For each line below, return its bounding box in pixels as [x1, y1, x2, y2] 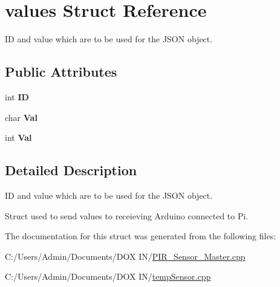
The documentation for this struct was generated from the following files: [5, 230, 276, 242]
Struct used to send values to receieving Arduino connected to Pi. [5, 209, 249, 222]
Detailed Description [5, 161, 137, 179]
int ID [5, 90, 29, 103]
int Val [5, 131, 32, 144]
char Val [5, 111, 37, 123]
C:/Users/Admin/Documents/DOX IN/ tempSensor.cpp [5, 270, 211, 283]
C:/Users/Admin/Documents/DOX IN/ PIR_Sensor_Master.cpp [5, 250, 246, 262]
